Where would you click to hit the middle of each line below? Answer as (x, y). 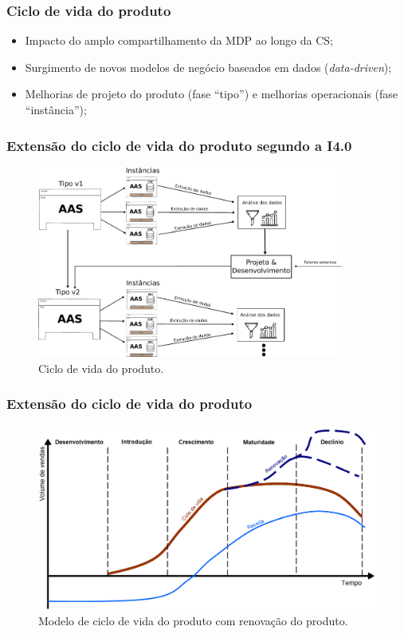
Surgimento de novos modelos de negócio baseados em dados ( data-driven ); (208, 67)
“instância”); (56, 109)
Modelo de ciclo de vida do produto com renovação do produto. (193, 621)
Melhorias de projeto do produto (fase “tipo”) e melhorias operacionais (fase (212, 94)
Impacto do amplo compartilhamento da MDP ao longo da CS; (179, 40)
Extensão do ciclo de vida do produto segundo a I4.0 (179, 145)
